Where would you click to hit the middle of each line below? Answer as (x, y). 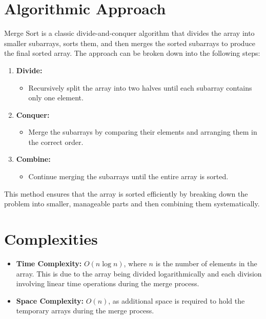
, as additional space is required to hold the (177, 300)
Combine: (33, 159)
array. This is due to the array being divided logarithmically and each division (139, 273)
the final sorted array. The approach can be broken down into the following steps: (132, 53)
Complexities (51, 239)
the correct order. (56, 142)
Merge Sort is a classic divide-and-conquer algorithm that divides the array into (129, 33)
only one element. (56, 98)
